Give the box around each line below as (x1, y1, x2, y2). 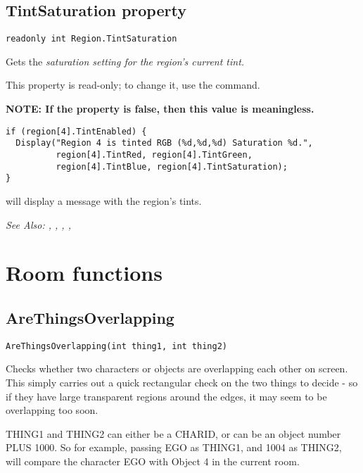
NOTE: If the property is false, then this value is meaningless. (6, 101, 314, 116)
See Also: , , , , (6, 217, 71, 232)
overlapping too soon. (6, 403, 98, 417)
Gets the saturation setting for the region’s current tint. (6, 53, 245, 68)
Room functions (6, 258, 163, 287)
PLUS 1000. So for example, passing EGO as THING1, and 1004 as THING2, (6, 440, 342, 455)
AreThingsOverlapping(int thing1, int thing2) (6, 341, 227, 351)
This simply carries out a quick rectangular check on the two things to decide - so (6, 374, 358, 389)
